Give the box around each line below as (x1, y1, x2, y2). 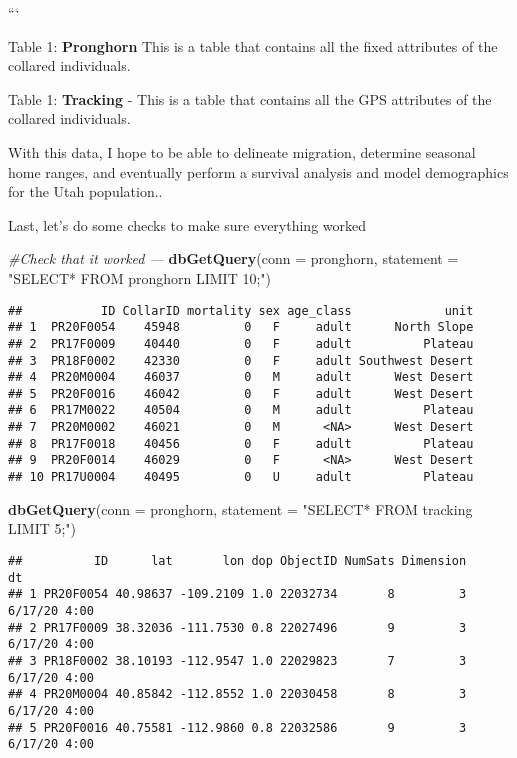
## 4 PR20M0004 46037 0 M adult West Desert (8, 370, 474, 385)
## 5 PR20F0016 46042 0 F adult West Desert (8, 386, 474, 401)
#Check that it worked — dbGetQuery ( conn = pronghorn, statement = (8, 248, 459, 269)
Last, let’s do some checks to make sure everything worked (8, 214, 367, 235)
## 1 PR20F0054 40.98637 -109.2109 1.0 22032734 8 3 (8, 587, 467, 602)
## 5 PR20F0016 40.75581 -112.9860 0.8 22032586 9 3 (8, 720, 467, 735)
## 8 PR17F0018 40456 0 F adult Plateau (8, 436, 474, 451)
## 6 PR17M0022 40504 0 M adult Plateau (8, 403, 474, 418)
